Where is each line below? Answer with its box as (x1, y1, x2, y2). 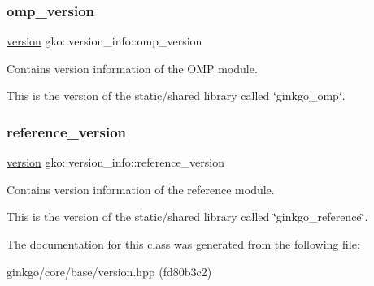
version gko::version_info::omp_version (7, 32, 202, 50)
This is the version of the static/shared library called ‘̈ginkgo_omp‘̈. (7, 87, 346, 104)
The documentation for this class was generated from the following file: (7, 236, 360, 252)
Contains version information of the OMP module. (7, 59, 258, 76)
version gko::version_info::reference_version (7, 154, 225, 171)
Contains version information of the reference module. (7, 180, 275, 197)
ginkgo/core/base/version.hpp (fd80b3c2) (7, 262, 212, 279)
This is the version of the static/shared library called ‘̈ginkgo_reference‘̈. (7, 208, 368, 225)
